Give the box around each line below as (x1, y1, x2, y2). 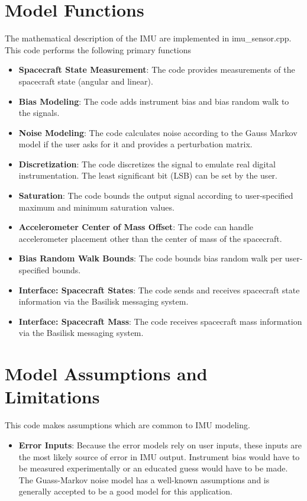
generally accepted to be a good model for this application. (18, 485, 232, 497)
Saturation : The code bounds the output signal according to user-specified (18, 189, 293, 202)
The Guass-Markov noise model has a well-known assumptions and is (18, 473, 270, 486)
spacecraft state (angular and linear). (18, 75, 153, 87)
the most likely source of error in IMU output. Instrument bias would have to (18, 450, 300, 463)
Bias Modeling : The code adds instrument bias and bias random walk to (18, 95, 289, 107)
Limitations (5, 384, 100, 409)
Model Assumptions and (5, 361, 208, 386)
